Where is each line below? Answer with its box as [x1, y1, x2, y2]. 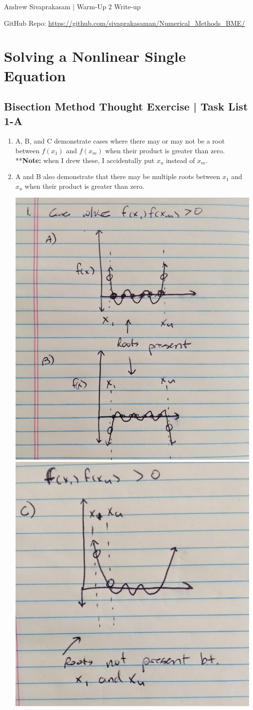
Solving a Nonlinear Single [4, 46, 186, 66]
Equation [4, 65, 66, 85]
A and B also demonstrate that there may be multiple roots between [15, 171, 220, 182]
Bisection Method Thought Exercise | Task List [4, 99, 248, 114]
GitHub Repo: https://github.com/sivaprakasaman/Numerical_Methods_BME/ [4, 18, 245, 28]
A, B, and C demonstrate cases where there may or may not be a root [15, 136, 225, 146]
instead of [165, 155, 195, 165]
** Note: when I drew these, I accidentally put [15, 155, 155, 165]
